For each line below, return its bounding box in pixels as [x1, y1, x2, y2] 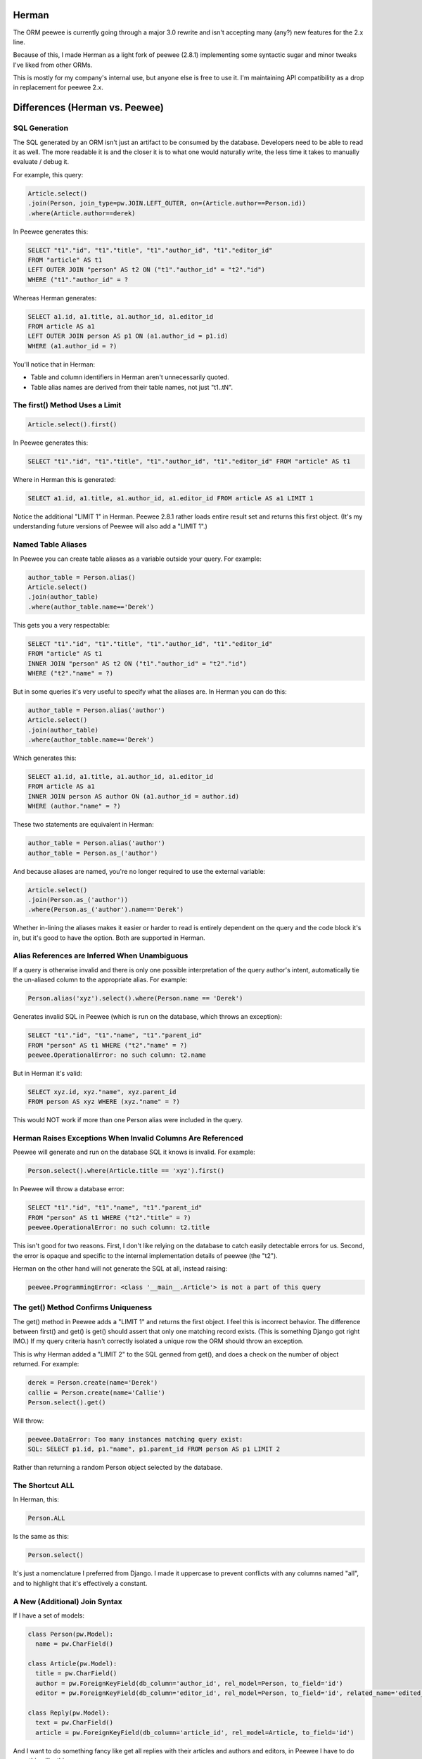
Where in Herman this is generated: [13, 476, 116, 484]
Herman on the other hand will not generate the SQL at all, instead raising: [13, 1264, 228, 1273]
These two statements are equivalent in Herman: [13, 820, 154, 829]
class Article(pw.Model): [27, 1660, 117, 1668]
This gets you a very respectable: [13, 621, 110, 629]
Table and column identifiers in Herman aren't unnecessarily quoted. [30, 373, 230, 381]
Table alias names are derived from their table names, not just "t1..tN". [30, 383, 234, 391]
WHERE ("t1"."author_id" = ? [27, 275, 129, 284]
